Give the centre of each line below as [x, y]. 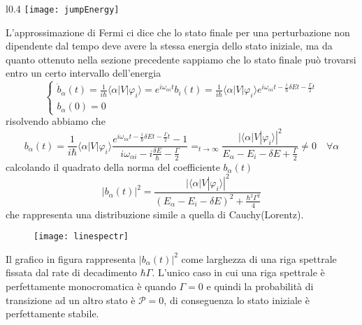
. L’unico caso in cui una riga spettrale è [238, 272]
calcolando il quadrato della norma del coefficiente [113, 166]
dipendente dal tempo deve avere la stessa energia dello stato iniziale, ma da [169, 46]
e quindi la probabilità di [260, 286]
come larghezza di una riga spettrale [259, 258]
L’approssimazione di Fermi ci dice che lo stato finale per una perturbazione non [178, 32]
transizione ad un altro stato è [71, 300]
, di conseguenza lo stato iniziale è [237, 300]
